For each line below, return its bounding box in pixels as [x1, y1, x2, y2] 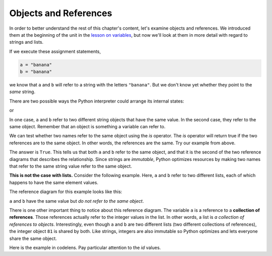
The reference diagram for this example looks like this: [9, 189, 122, 195]
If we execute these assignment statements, [9, 48, 101, 54]
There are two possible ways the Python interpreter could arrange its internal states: [9, 98, 184, 104]
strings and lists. [9, 39, 44, 45]
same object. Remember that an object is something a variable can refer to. [9, 124, 166, 130]
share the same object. [9, 235, 57, 241]
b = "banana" [20, 69, 52, 75]
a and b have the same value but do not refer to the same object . [9, 198, 144, 204]
